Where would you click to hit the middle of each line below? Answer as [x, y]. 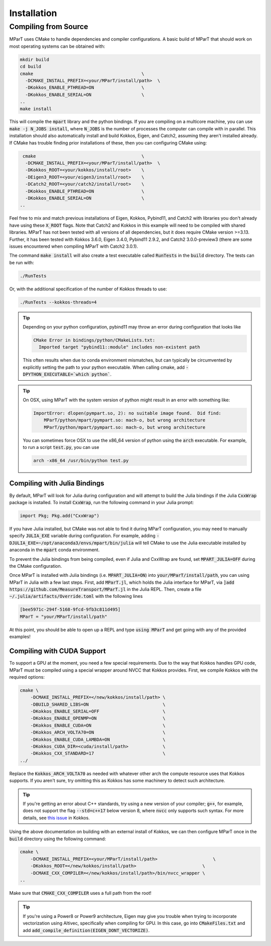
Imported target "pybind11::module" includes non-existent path [119, 347]
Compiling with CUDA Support [58, 651]
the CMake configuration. [36, 566]
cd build [31, 67]
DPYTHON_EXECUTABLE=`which [56, 374]
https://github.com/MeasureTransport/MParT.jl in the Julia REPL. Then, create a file [105, 589]
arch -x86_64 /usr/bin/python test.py [81, 461]
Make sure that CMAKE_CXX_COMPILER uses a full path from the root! [80, 893]
